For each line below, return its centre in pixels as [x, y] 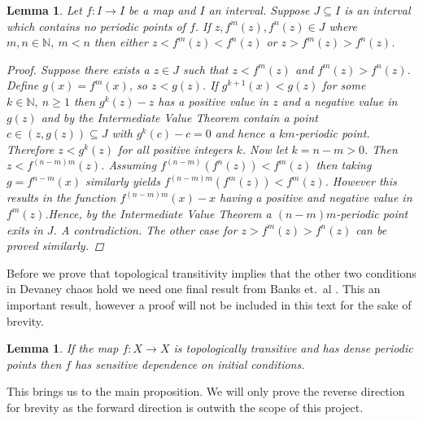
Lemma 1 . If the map [63, 348]
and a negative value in [340, 101]
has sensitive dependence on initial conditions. [190, 364]
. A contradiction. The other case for [145, 229]
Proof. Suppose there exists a [78, 69]
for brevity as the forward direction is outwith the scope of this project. [185, 407]
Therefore [31, 149]
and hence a [245, 133]
